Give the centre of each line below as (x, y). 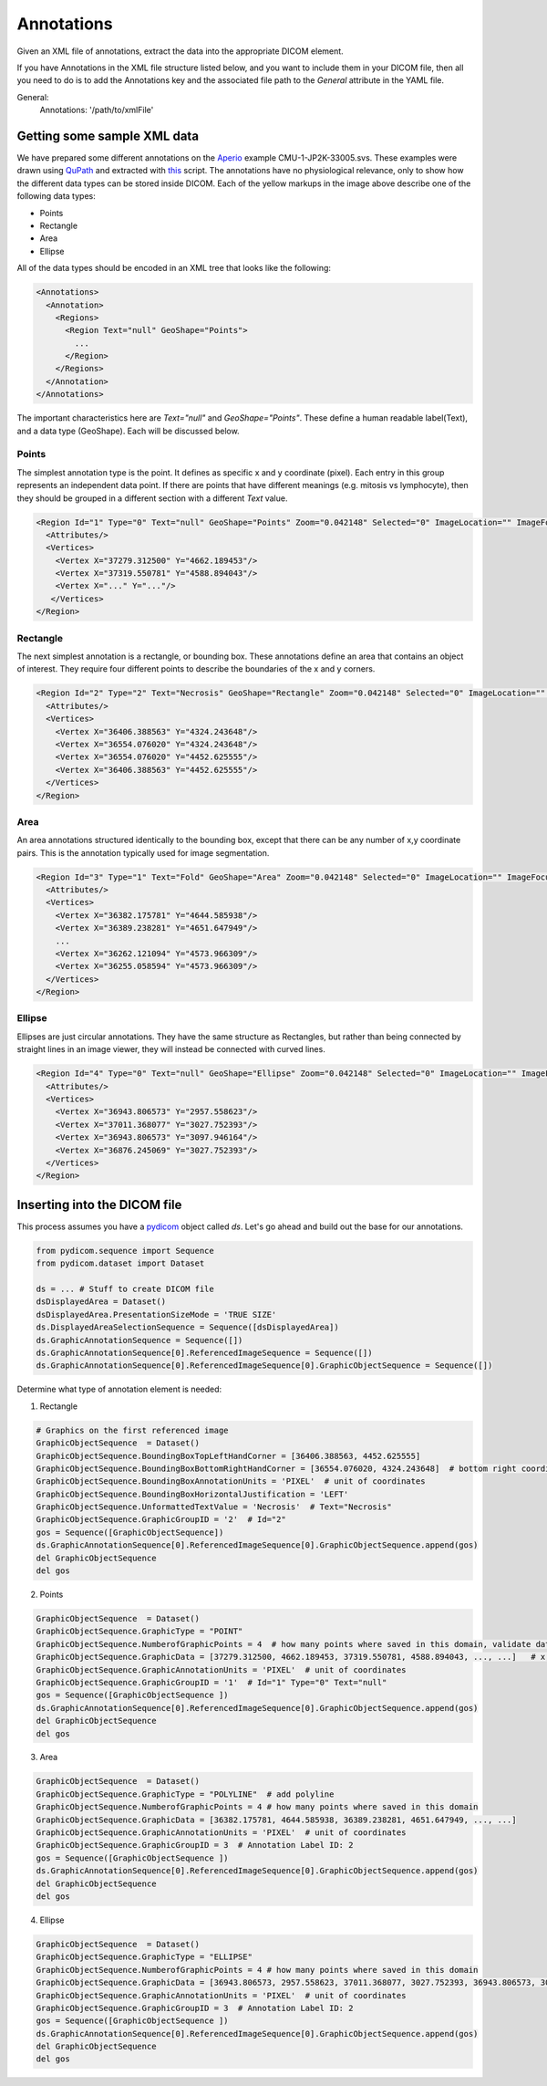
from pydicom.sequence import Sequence (125, 1251)
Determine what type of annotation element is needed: (119, 1389)
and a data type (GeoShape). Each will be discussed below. (129, 431)
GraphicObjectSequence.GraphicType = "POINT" (139, 1632)
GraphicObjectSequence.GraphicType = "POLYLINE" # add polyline (185, 1794)
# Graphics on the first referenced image (132, 1430)
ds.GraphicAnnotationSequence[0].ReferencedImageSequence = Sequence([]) (204, 1352)
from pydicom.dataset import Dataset (120, 1263)
